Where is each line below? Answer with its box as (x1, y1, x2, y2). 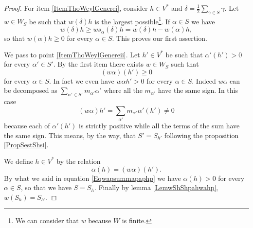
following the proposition (164, 130, 239, 140)
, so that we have (20, 182, 72, 193)
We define (4, 156, 33, 166)
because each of (4, 121, 50, 131)
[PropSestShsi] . (4, 140, 49, 150)
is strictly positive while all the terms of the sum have (79, 121, 240, 131)
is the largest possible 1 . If (94, 15, 170, 26)
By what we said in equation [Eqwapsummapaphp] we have (4, 173, 181, 183)
